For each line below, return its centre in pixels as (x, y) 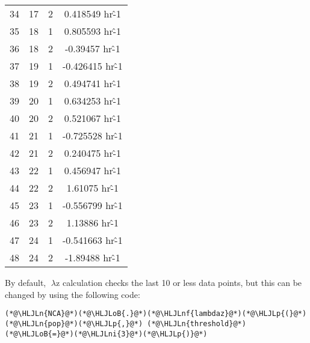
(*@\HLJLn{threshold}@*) (197, 323)
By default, (26, 282)
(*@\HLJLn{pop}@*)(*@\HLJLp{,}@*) (74, 323)
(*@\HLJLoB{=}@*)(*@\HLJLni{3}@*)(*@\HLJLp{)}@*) (106, 334)
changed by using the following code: (73, 294)
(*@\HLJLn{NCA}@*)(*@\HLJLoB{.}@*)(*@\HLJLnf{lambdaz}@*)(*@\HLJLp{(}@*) (156, 314)
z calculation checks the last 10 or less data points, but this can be (179, 282)
